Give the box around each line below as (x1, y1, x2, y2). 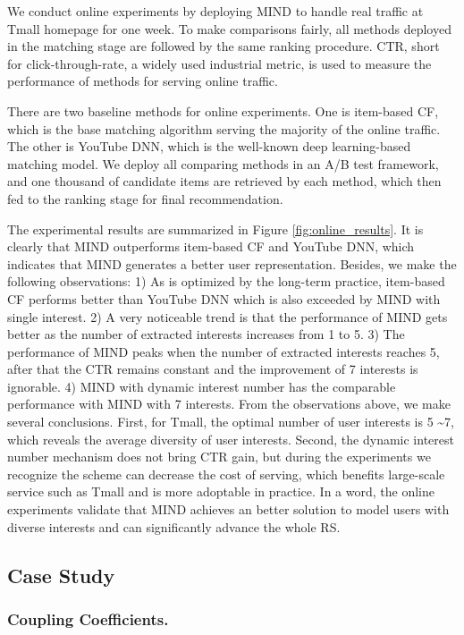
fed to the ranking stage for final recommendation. (7, 189, 283, 207)
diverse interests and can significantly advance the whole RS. (7, 517, 341, 536)
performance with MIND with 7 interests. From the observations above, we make (7, 394, 451, 413)
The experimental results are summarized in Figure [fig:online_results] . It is (7, 219, 424, 238)
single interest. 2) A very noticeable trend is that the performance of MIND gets (7, 307, 448, 326)
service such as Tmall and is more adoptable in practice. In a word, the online (7, 482, 434, 501)
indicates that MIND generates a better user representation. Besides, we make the (7, 254, 457, 273)
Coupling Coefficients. (7, 607, 169, 630)
